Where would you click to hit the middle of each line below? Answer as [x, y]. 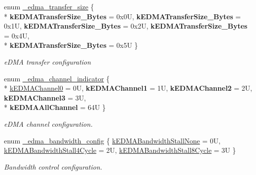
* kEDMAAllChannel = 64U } [55, 107]
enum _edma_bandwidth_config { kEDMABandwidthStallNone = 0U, [112, 140]
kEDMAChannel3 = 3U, [45, 97]
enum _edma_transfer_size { [49, 6]
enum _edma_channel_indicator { [57, 78]
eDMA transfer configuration [48, 61]
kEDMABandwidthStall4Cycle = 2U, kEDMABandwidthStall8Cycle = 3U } [120, 150]
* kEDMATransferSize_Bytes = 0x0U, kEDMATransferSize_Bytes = [123, 16]
